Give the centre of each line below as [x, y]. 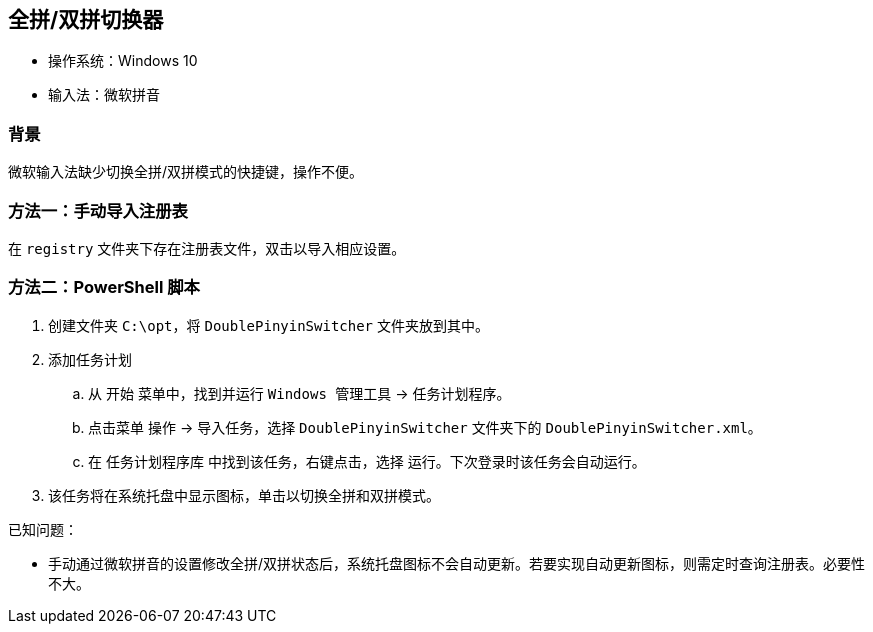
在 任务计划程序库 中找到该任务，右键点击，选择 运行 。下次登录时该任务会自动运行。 [367, 461]
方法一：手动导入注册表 [98, 210]
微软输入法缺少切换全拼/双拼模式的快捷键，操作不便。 [186, 172]
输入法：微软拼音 [104, 95]
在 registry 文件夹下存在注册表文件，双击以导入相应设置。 [207, 248]
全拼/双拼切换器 [86, 19]
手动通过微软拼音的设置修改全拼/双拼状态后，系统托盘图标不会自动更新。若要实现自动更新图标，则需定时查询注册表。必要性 [457, 563]
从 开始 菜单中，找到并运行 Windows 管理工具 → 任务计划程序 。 [299, 393]
